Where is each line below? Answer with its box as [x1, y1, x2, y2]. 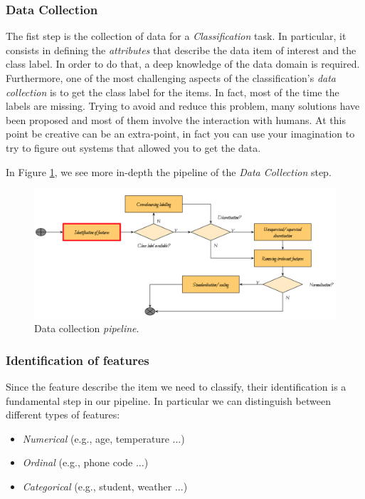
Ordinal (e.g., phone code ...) [22, 455, 149, 470]
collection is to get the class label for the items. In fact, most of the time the [6, 84, 339, 99]
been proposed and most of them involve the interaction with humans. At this [6, 112, 346, 127]
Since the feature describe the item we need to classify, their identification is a [6, 379, 347, 393]
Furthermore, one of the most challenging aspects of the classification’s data [6, 71, 336, 85]
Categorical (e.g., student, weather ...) [22, 478, 188, 493]
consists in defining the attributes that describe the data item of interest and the [6, 42, 356, 57]
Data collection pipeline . [34, 321, 139, 336]
